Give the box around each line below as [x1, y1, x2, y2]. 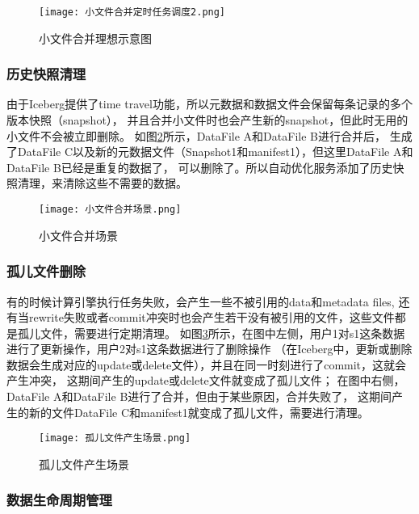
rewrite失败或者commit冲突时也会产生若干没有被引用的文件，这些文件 [28, 309, 395, 326]
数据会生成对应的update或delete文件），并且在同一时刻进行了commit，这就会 [6, 356, 407, 373]
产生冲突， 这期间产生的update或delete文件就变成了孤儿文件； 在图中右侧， [6, 372, 405, 389]
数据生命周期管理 [6, 490, 112, 510]
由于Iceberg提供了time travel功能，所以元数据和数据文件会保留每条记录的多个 [6, 95, 413, 112]
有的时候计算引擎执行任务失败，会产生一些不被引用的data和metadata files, [6, 293, 395, 310]
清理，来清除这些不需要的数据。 [17, 175, 187, 192]
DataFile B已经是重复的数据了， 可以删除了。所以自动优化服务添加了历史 [6, 158, 393, 175]
